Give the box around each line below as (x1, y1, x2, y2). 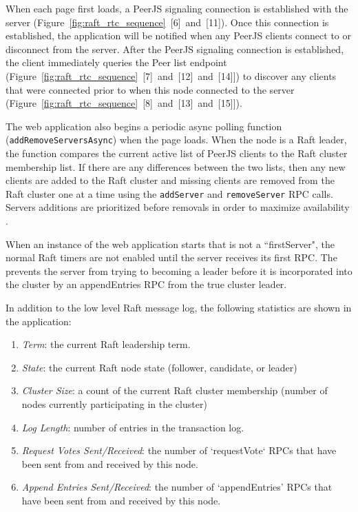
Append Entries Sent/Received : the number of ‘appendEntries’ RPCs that (21, 480, 333, 494)
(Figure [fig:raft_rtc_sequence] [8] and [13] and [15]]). (6, 96, 242, 110)
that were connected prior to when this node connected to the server (6, 82, 295, 96)
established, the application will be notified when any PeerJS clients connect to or (6, 28, 351, 43)
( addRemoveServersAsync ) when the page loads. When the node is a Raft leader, (6, 132, 347, 147)
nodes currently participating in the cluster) (21, 396, 207, 411)
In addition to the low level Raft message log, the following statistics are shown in (6, 300, 352, 314)
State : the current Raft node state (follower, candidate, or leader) (21, 360, 297, 374)
